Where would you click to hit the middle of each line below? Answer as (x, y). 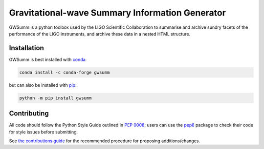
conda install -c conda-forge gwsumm (65, 72)
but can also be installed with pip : (43, 85)
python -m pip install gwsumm (55, 98)
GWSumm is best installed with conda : (48, 59)
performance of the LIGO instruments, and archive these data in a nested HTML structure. (100, 34)
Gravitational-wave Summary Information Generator (117, 13)
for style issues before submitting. (44, 132)
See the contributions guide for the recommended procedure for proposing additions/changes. (105, 141)
